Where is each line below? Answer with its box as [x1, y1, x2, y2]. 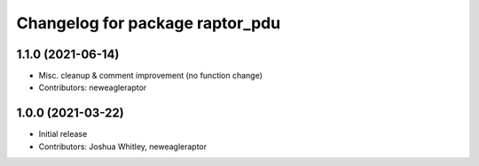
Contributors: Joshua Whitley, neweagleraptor [38, 141, 208, 152]
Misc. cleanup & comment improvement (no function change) [38, 71, 263, 81]
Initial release [38, 129, 88, 140]
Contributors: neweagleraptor [38, 82, 147, 93]
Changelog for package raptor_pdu [16, 13, 281, 33]
